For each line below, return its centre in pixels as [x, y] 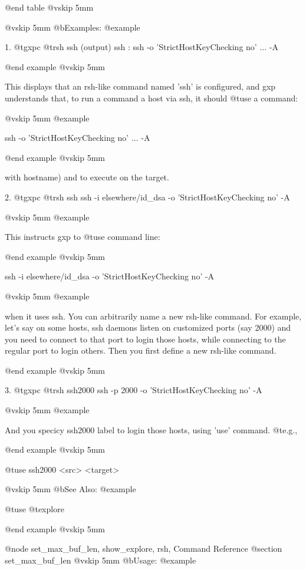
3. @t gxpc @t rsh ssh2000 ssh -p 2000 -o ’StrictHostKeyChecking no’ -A [134, 390]
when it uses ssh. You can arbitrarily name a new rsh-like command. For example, [153, 316]
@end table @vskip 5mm [49, 7]
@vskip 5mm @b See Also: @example [70, 489]
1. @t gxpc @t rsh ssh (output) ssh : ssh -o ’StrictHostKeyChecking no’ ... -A [142, 47]
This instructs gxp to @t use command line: [83, 237]
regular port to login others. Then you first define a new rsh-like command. [141, 350]
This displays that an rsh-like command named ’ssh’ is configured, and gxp [140, 86]
